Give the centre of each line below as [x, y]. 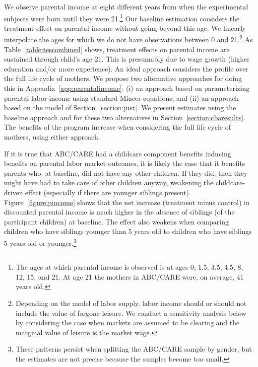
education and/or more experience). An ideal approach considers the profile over [126, 68]
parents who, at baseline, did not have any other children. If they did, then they [126, 173]
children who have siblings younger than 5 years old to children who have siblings [128, 231]
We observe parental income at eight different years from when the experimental [126, 6]
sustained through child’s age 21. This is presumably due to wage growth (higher [127, 59]
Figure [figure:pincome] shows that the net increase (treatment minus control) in [127, 202]
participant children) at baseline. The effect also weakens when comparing [116, 221]
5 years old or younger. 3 [40, 242]
